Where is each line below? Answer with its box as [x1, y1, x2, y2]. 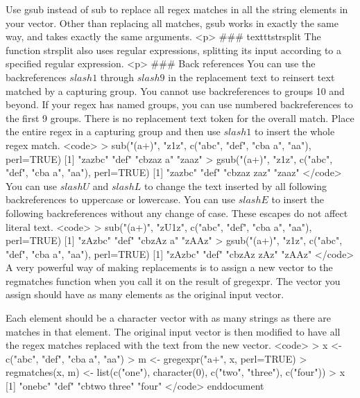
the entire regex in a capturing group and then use [6, 124, 221, 139]
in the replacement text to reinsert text [168, 69, 335, 84]
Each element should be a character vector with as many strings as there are [6, 311, 331, 325]
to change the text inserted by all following [144, 178, 327, 193]
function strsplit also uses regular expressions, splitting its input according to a [6, 42, 341, 57]
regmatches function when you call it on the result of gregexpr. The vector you [6, 273, 341, 288]
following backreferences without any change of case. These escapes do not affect [6, 205, 348, 220]
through [100, 69, 135, 84]
